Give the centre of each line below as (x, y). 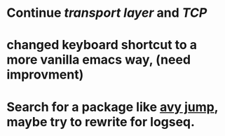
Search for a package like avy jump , (112, 107)
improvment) (45, 75)
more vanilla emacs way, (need (98, 60)
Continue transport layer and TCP (107, 13)
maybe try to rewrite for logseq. (101, 122)
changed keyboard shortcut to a (102, 45)
